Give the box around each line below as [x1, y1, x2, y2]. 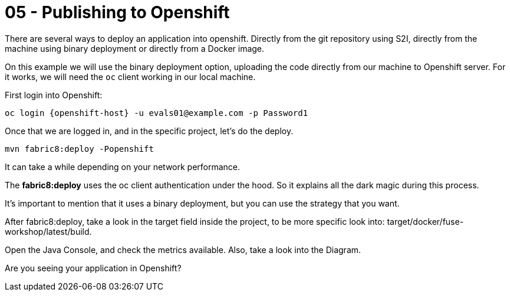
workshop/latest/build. [5, 226, 92, 237]
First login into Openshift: [5, 89, 103, 100]
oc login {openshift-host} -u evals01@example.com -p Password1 [5, 108, 308, 118]
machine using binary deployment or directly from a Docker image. [5, 43, 265, 54]
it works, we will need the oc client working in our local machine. [5, 71, 256, 82]
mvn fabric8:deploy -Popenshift [5, 144, 154, 154]
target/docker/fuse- [387, 216, 464, 227]
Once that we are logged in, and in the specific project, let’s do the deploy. [5, 125, 294, 136]
